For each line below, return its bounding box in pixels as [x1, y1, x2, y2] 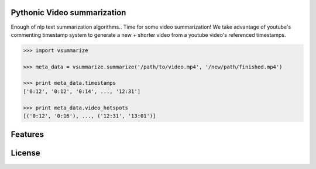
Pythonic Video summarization [11, 8, 126, 18]
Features [11, 129, 44, 140]
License [11, 148, 40, 158]
